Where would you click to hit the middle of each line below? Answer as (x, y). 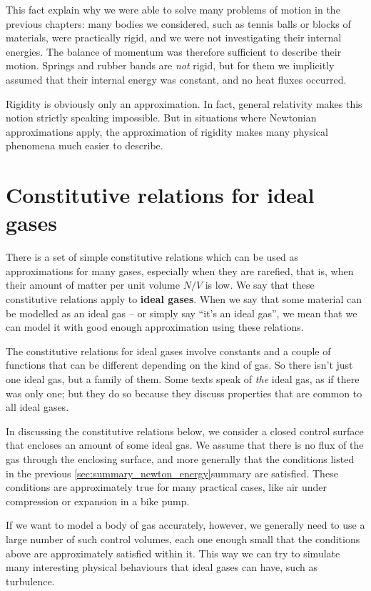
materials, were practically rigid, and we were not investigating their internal (174, 38)
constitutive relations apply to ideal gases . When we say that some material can (184, 299)
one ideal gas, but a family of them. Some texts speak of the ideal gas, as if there (183, 379)
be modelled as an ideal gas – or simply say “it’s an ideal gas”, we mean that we (182, 313)
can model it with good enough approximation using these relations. (155, 327)
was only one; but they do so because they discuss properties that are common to (184, 393)
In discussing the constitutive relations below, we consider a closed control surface (185, 431)
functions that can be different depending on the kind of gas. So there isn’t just (179, 365)
